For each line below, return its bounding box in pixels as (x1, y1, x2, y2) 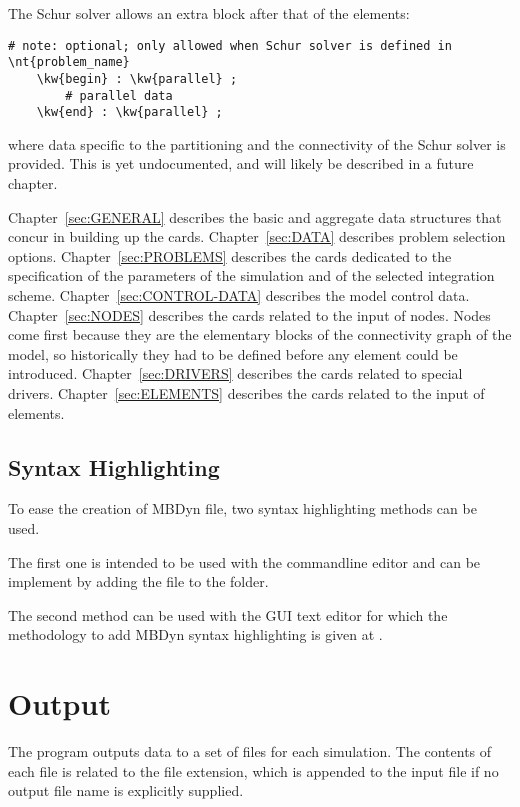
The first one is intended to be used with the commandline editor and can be (8, 551, 481, 572)
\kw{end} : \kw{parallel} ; (36, 105, 223, 120)
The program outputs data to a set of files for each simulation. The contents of (8, 741, 492, 762)
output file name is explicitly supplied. (8, 780, 244, 801)
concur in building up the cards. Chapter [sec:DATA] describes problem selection (8, 226, 506, 247)
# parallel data (65, 88, 173, 103)
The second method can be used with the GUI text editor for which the (8, 604, 448, 625)
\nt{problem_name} (8, 55, 130, 70)
